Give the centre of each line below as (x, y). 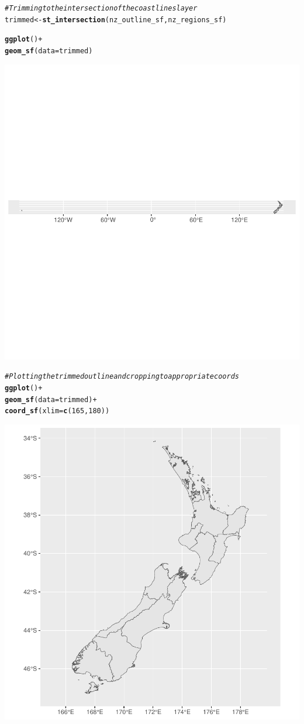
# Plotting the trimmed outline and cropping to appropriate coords (122, 377)
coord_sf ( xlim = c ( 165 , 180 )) (57, 411)
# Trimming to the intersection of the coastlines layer (101, 8)
